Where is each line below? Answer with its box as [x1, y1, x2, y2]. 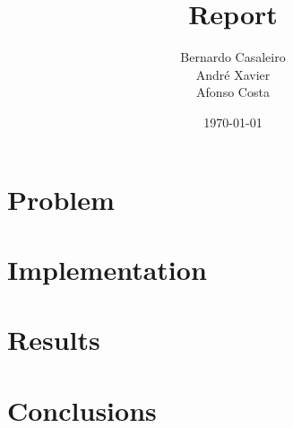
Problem [7, 180, 115, 217]
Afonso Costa [196, 83, 270, 101]
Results [7, 321, 100, 358]
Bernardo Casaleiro [180, 48, 286, 66]
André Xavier [195, 65, 271, 83]
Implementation [7, 250, 207, 287]
